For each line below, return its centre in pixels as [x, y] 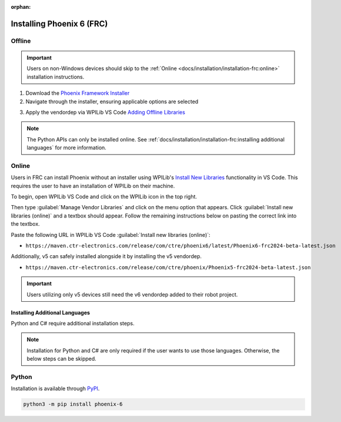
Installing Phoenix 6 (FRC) [59, 24]
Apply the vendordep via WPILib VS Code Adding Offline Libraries [105, 112]
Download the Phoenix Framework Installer [78, 93]
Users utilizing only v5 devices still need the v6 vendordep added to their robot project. [132, 294]
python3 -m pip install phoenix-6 [73, 404]
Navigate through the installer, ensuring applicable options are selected [112, 101]
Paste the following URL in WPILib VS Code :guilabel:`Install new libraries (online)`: [111, 235]
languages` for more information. [67, 148]
